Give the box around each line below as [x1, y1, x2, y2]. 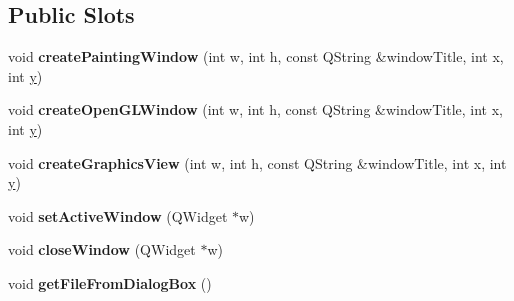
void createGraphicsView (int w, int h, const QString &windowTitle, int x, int [8, 152, 507, 173]
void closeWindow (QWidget [8, 239, 196, 260]
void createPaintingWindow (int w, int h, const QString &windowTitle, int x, [8, 46, 504, 67]
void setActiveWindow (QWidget [8, 205, 228, 226]
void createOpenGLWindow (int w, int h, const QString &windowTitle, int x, [8, 99, 504, 120]
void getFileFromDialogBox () [8, 272, 212, 293]
